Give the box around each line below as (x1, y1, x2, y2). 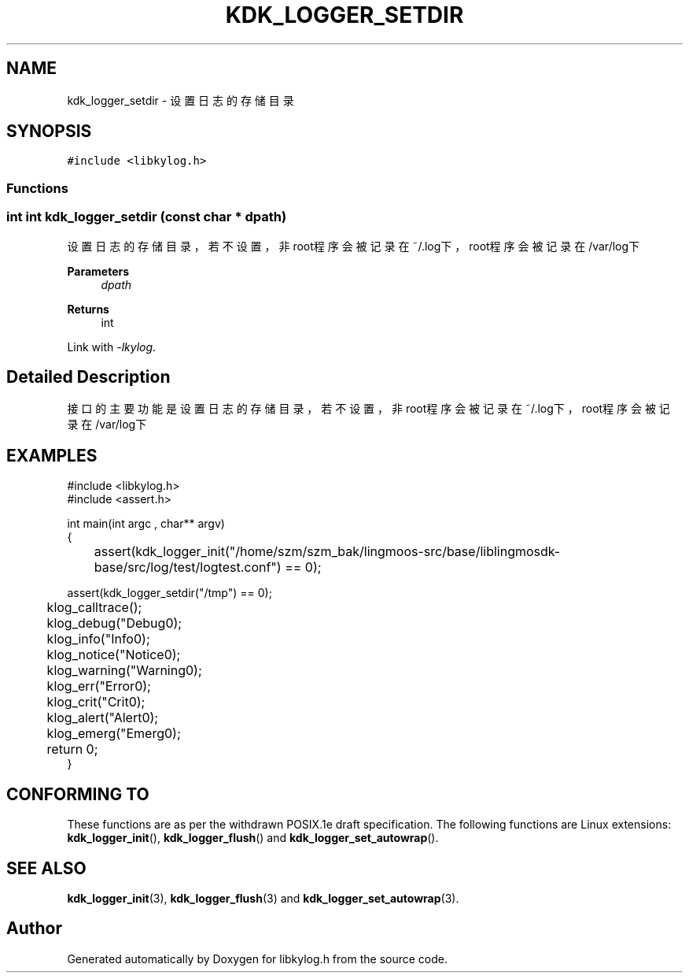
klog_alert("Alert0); (46, 710, 159, 726)
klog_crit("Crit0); (46, 694, 146, 710)
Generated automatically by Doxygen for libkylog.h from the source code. (67, 951, 448, 966)
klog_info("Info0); (46, 631, 150, 647)
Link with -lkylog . (67, 339, 157, 354)
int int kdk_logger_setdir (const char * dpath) (6, 209, 287, 225)
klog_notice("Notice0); (46, 647, 181, 663)
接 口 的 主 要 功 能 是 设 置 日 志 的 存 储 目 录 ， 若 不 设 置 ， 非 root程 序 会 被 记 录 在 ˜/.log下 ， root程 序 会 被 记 (67, 402, 670, 416)
